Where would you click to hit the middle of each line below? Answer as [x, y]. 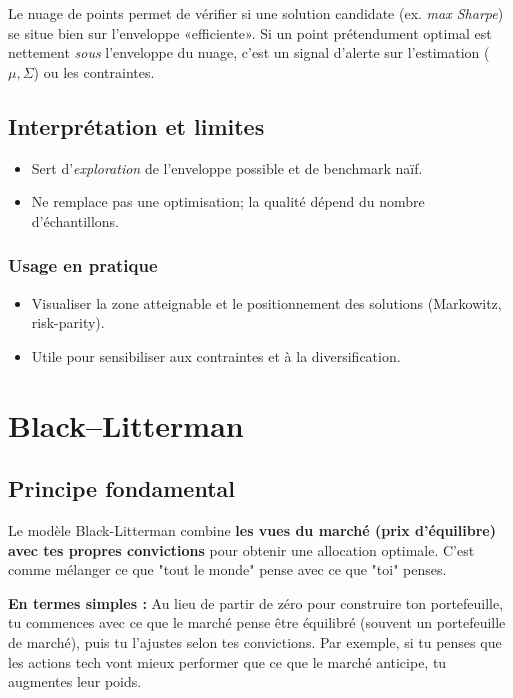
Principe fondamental [121, 488]
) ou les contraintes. [94, 71]
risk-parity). [68, 322]
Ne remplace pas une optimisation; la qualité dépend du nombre [228, 201]
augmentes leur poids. [75, 681]
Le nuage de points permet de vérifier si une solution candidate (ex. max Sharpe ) [256, 13]
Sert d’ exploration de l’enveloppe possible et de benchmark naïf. [227, 167]
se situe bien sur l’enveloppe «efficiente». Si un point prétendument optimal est [250, 32]
